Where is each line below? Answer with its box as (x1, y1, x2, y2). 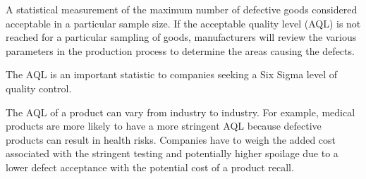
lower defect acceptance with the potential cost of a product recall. (6, 159, 294, 174)
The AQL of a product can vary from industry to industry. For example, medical (6, 104, 355, 119)
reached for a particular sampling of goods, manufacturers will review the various (6, 30, 357, 44)
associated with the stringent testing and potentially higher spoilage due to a (6, 146, 338, 161)
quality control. (6, 80, 72, 95)
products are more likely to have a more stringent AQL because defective (6, 118, 322, 133)
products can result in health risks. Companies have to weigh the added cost (6, 132, 336, 147)
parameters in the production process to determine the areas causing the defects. (6, 43, 355, 58)
